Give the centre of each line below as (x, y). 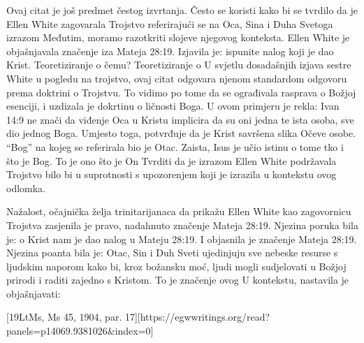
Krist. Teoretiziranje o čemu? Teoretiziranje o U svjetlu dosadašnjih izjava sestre (179, 65)
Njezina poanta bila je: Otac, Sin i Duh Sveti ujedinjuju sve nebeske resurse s (172, 253)
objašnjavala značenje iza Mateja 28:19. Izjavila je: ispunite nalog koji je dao (170, 51)
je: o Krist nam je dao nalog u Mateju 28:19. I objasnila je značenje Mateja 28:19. (182, 239)
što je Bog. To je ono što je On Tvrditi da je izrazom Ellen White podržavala (172, 160)
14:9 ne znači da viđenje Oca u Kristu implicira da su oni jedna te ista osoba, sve (180, 119)
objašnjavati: (34, 293)
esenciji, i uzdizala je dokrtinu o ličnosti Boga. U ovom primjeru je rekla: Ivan (173, 106)
